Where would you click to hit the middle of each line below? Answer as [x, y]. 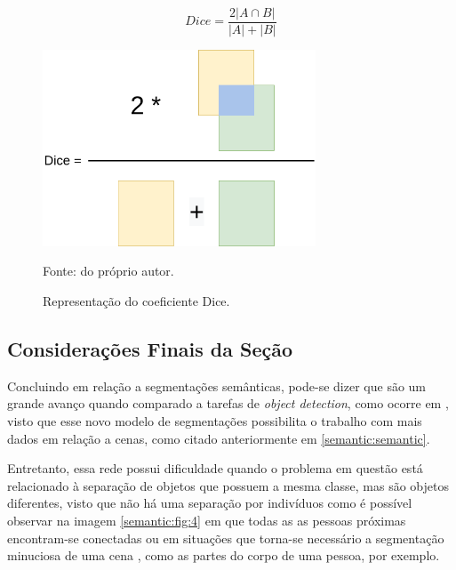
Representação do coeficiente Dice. [136, 301]
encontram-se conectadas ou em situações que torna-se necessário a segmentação [226, 538]
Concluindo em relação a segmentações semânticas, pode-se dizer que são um [217, 385]
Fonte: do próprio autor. [108, 271]
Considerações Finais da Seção [150, 349]
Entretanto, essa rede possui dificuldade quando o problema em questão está [215, 468]
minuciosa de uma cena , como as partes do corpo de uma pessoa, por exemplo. [224, 555]
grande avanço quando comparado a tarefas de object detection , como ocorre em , [228, 403]
